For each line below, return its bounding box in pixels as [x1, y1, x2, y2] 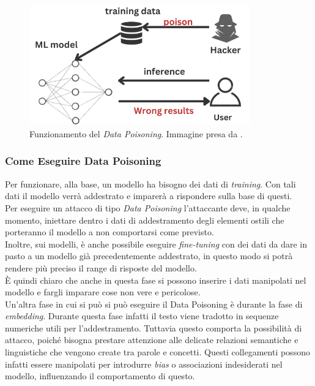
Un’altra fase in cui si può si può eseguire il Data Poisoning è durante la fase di [5, 297, 303, 310]
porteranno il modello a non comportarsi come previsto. [5, 225, 214, 238]
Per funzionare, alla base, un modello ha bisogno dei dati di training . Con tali [5, 177, 296, 190]
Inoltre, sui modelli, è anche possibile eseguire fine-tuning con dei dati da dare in [5, 237, 308, 250]
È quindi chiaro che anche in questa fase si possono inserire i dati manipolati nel [5, 273, 306, 286]
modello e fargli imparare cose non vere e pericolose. [5, 286, 201, 298]
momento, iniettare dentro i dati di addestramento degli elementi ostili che [5, 213, 284, 226]
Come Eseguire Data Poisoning [5, 153, 161, 168]
